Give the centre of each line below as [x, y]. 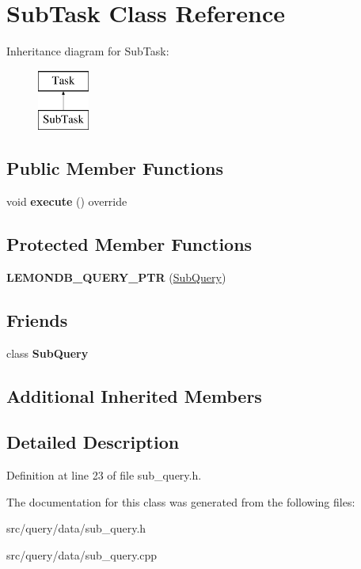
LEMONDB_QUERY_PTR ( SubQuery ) [116, 277]
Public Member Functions [115, 168]
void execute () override [67, 201]
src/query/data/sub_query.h [76, 528]
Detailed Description [93, 442]
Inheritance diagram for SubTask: [88, 51]
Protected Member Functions [129, 244]
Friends [37, 319]
